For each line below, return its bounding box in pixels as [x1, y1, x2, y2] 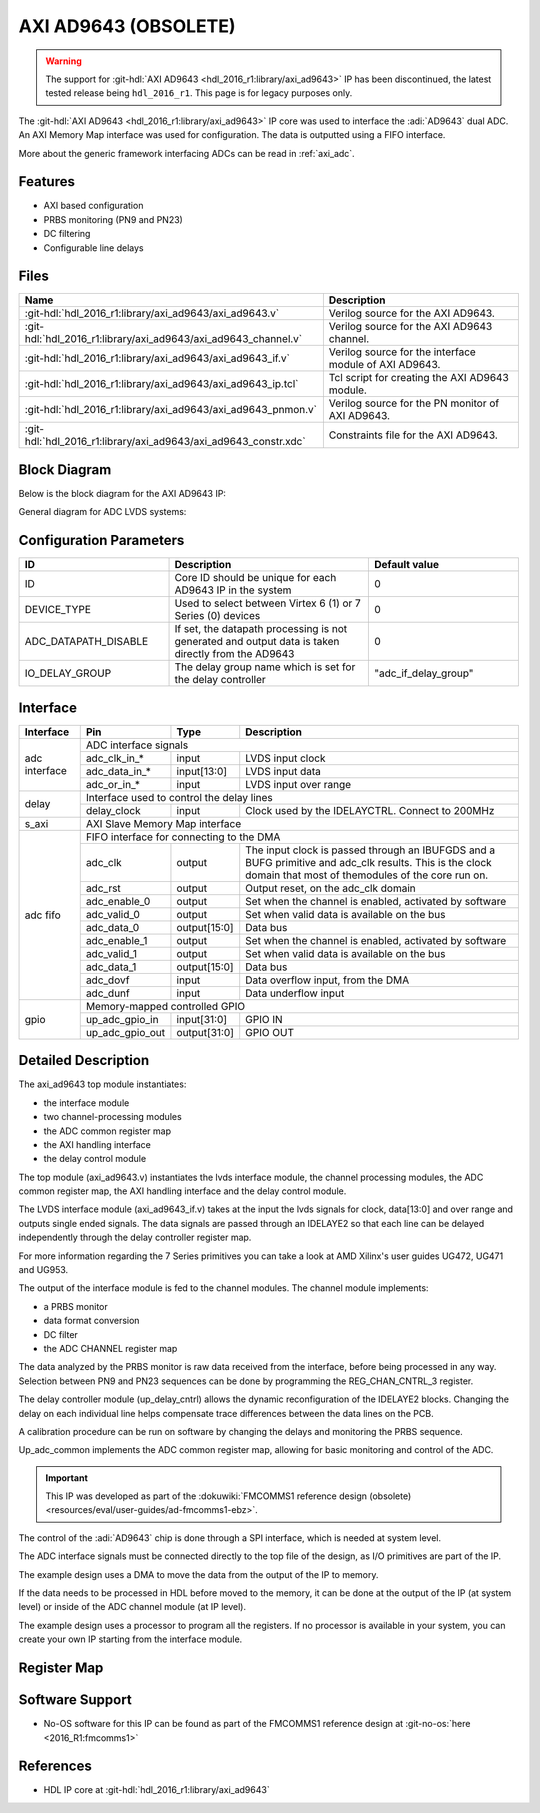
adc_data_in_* [85, 764, 152, 778]
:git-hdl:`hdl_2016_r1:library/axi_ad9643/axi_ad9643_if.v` [24, 351, 290, 365]
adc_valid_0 [85, 907, 140, 921]
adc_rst [85, 881, 122, 895]
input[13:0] [176, 764, 228, 778]
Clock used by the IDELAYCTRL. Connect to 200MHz [245, 803, 495, 817]
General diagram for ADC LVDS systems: [18, 506, 187, 518]
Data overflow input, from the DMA [245, 973, 410, 987]
